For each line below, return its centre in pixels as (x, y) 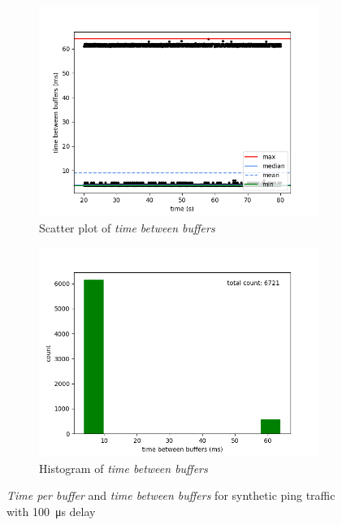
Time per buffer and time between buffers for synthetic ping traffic (171, 495)
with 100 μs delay (51, 511)
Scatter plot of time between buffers (127, 227)
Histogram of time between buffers (123, 468)
